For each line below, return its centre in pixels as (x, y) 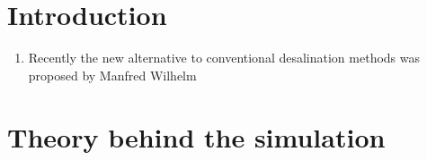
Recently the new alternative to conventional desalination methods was (224, 58)
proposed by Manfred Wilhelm (112, 75)
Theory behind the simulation (196, 136)
